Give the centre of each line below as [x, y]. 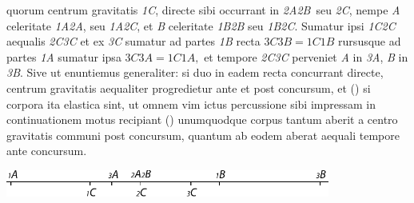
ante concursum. [47, 151]
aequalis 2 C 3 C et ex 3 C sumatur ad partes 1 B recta [133, 41]
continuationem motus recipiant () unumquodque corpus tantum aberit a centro [202, 119]
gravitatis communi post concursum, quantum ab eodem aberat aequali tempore [203, 135]
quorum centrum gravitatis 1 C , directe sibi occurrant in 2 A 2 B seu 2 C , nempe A [203, 10]
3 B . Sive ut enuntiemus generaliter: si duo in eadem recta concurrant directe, [195, 72]
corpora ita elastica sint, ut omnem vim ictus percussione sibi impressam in [191, 103]
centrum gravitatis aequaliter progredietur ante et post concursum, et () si [189, 88]
